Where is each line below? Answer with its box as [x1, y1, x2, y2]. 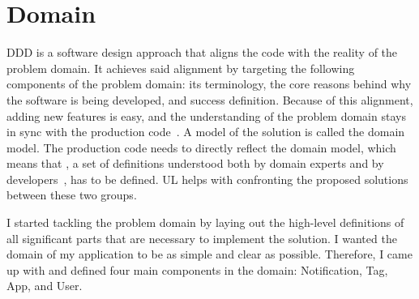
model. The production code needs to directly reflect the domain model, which [6, 139, 396, 156]
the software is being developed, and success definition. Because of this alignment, [6, 91, 413, 108]
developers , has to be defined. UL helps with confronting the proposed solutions [6, 170, 408, 187]
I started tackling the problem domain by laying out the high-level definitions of [6, 214, 404, 231]
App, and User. [6, 277, 83, 294]
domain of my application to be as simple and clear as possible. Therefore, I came [6, 246, 413, 263]
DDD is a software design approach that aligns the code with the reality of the [6, 44, 398, 61]
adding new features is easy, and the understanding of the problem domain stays [6, 107, 406, 124]
